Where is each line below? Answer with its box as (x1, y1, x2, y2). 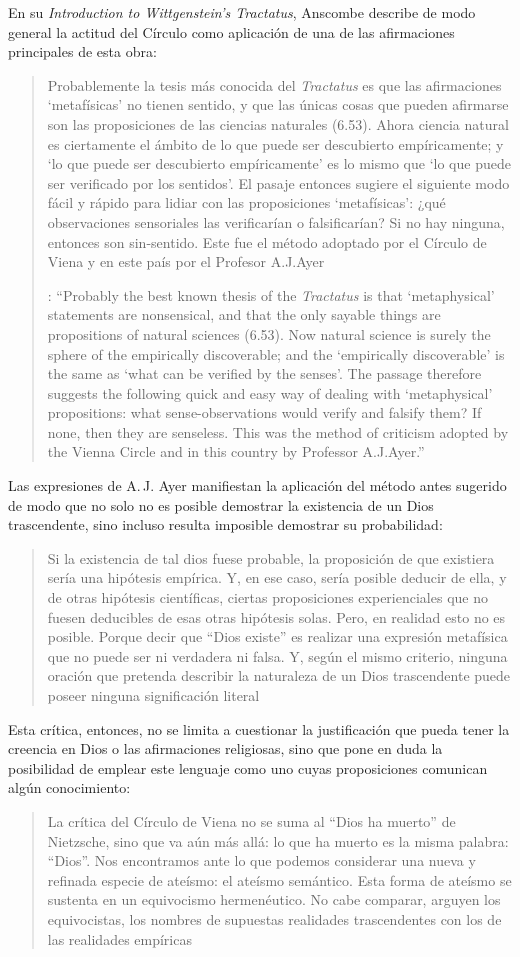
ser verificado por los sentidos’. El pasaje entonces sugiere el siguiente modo (47, 172, 510, 193)
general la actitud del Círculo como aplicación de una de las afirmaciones (8, 21, 455, 42)
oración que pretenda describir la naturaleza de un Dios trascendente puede (47, 665, 511, 686)
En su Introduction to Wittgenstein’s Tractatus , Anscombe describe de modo (8, 2, 476, 22)
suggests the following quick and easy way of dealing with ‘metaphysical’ (47, 382, 493, 403)
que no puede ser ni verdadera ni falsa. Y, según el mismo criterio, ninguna (47, 645, 508, 666)
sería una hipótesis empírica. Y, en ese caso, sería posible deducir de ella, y (47, 567, 507, 588)
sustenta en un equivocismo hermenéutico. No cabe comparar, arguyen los (47, 889, 501, 910)
